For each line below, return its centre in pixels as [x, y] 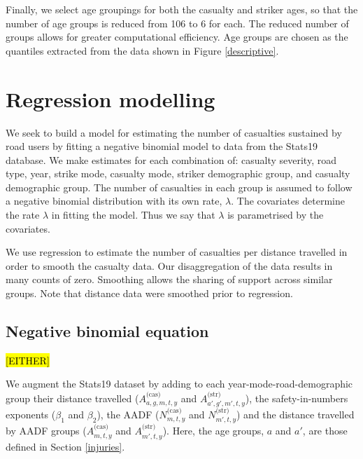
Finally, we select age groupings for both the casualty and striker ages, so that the [182, 9]
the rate [23, 215]
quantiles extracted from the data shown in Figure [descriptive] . [142, 50]
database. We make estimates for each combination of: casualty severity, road [171, 159]
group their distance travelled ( [72, 398]
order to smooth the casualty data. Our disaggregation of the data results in [169, 265]
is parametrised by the [276, 215]
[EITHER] [28, 360]
